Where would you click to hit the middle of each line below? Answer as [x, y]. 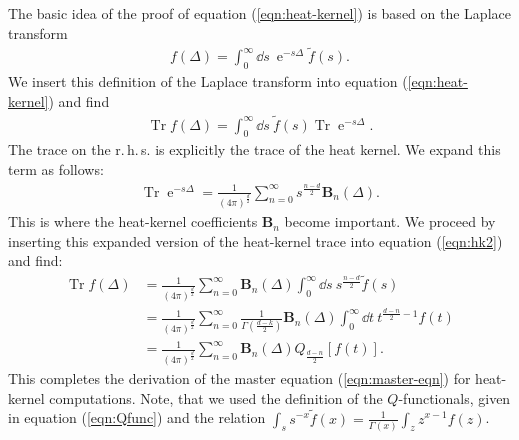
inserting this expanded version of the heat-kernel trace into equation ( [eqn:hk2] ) [255, 240]
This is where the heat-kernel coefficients [133, 221]
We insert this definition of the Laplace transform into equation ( [208, 81]
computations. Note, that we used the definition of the [216, 397]
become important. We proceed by [390, 221]
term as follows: [56, 169]
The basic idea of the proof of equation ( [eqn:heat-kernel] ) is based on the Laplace [259, 13]
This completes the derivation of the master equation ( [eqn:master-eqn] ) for [239, 378]
